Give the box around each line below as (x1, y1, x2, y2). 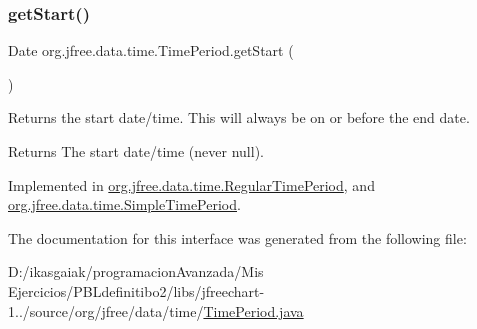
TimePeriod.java (203, 300, 304, 321)
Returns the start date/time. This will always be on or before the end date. (8, 107, 470, 128)
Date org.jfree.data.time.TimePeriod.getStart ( (8, 40, 294, 61)
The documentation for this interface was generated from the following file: (8, 227, 467, 248)
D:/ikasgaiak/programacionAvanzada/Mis (8, 261, 264, 282)
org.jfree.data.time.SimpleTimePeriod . (8, 194, 241, 215)
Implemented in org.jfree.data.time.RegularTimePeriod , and (8, 174, 375, 195)
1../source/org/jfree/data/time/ (8, 300, 204, 321)
